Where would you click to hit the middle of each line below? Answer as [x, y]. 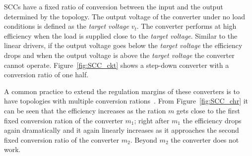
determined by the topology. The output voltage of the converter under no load [125, 16]
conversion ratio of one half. [46, 75]
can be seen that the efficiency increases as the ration [85, 110]
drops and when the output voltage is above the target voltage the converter [119, 55]
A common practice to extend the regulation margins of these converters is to [122, 91]
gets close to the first [208, 110]
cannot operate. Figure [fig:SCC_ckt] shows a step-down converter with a [117, 65]
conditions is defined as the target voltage [66, 26]
